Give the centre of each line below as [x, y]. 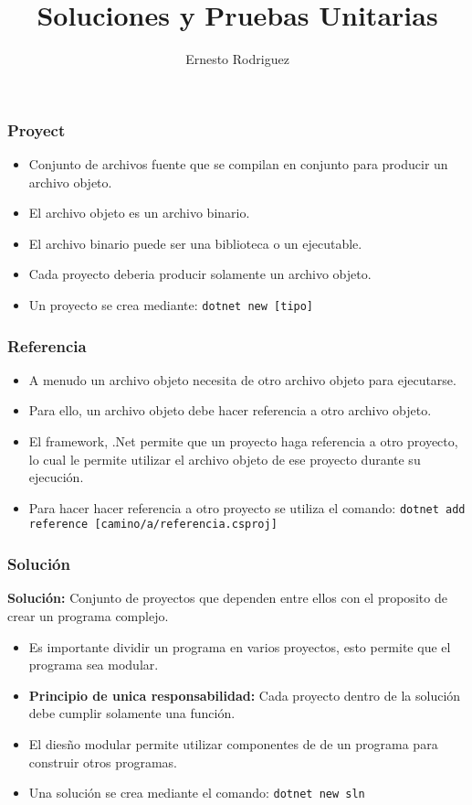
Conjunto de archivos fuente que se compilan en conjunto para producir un [238, 164]
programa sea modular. [94, 665]
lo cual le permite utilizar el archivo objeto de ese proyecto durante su [225, 459]
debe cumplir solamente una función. [132, 713]
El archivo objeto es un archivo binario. [139, 213]
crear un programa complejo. [88, 615]
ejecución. [56, 477]
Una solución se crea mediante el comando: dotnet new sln [197, 793]
